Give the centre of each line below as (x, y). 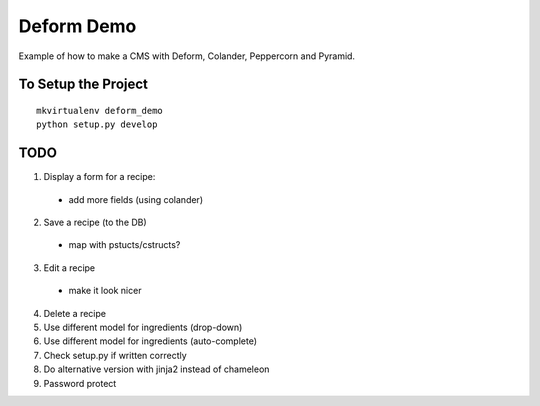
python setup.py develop (97, 124)
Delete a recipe (75, 313)
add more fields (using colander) (136, 199)
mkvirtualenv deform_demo (100, 110)
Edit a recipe (69, 267)
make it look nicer (105, 291)
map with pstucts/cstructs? (124, 245)
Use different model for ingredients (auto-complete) (150, 341)
